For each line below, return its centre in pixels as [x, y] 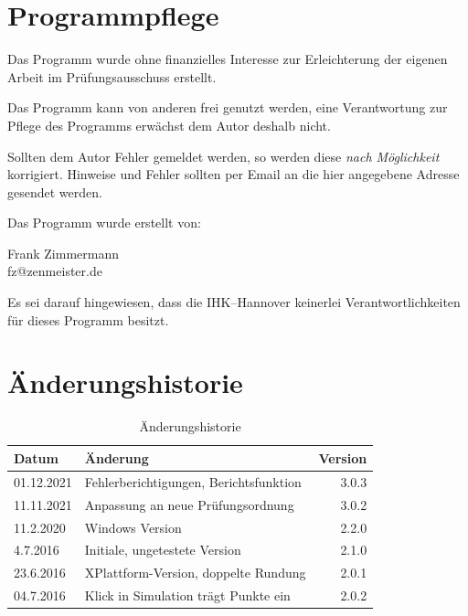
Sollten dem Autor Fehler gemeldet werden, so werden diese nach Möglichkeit [223, 156]
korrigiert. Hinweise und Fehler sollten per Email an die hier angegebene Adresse [234, 174]
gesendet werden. [55, 191]
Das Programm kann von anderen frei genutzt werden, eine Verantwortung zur [228, 107]
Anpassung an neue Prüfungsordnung [189, 504]
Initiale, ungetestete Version [163, 550]
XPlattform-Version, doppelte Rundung [195, 573]
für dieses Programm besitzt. [88, 319]
